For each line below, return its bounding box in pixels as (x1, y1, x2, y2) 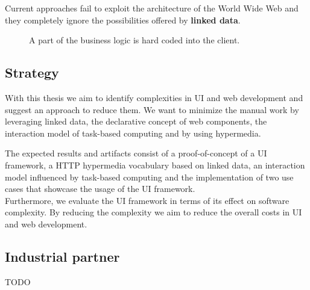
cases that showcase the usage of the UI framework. (5, 182, 195, 195)
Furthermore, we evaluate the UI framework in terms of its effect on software (5, 194, 289, 206)
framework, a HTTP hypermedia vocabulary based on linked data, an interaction (5, 158, 305, 171)
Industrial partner (5, 247, 120, 265)
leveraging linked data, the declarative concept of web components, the (5, 115, 267, 128)
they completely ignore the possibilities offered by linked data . (5, 13, 241, 26)
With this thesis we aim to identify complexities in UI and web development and (5, 91, 303, 103)
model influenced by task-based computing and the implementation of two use (5, 170, 294, 183)
